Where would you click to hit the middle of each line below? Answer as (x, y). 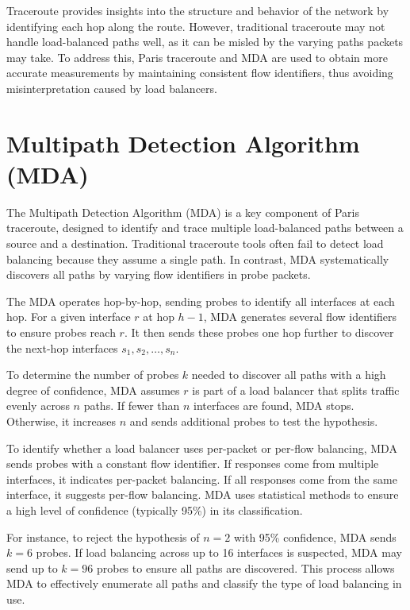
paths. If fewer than (132, 405)
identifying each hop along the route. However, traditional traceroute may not (196, 26)
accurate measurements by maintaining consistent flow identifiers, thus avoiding (200, 73)
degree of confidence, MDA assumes (93, 390)
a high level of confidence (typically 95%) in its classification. (155, 510)
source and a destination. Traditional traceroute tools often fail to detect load (195, 243)
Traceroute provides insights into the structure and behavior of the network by (198, 10)
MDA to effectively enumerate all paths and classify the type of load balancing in (204, 583)
